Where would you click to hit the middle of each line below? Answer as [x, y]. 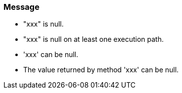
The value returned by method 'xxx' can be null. [101, 70]
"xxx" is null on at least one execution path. [93, 39]
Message [21, 7]
